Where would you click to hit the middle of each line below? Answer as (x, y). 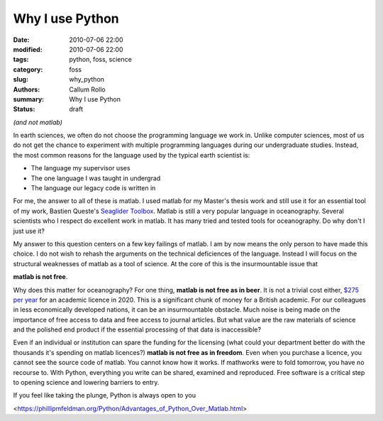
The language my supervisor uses (81, 168)
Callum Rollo (87, 89)
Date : (21, 40)
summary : (29, 99)
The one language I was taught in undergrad (96, 178)
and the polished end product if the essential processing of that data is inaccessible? (137, 329)
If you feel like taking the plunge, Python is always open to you (105, 395)
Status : (24, 109)
